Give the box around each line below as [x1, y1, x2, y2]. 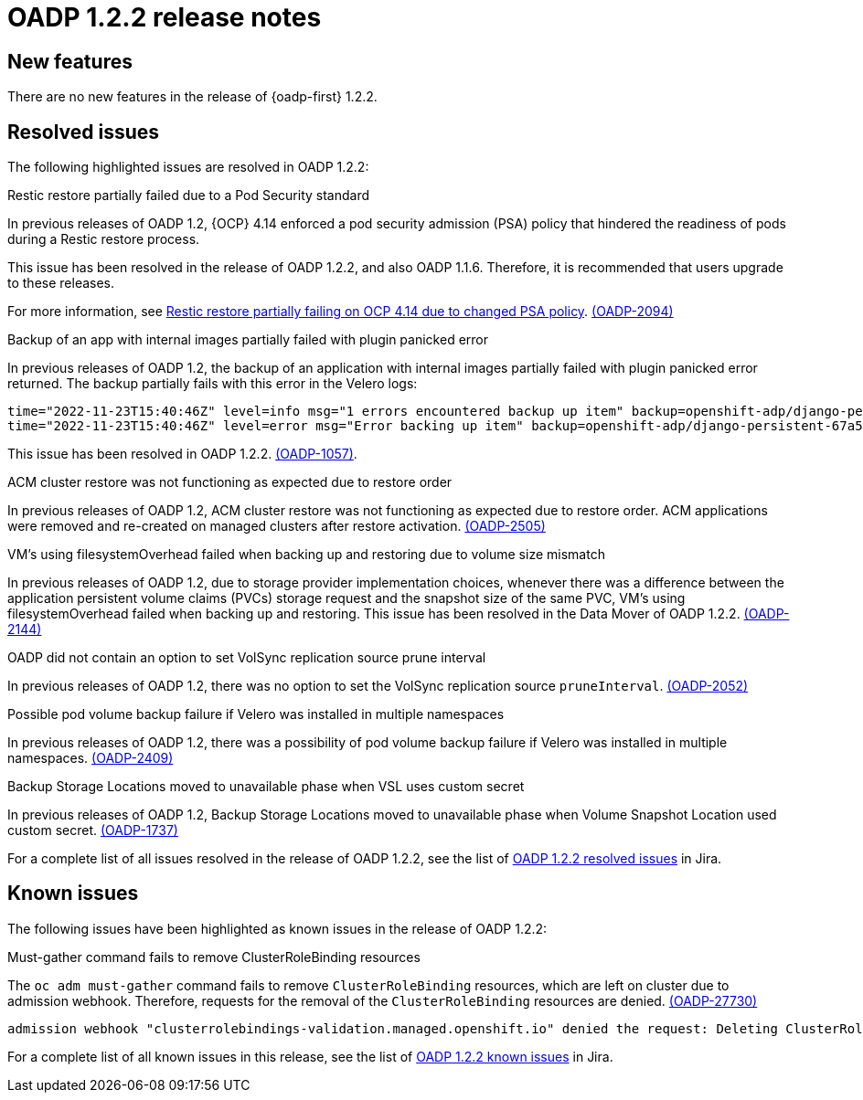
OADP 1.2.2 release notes [7, 2, 322, 33]
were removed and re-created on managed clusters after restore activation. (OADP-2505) [7, 518, 546, 534]
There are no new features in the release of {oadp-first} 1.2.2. [7, 89, 378, 105]
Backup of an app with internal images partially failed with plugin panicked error [7, 332, 488, 348]
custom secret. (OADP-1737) [7, 822, 178, 839]
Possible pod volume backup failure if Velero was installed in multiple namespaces [7, 706, 505, 723]
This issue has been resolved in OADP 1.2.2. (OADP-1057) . [7, 446, 357, 462]
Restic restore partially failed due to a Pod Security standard [7, 187, 370, 204]
